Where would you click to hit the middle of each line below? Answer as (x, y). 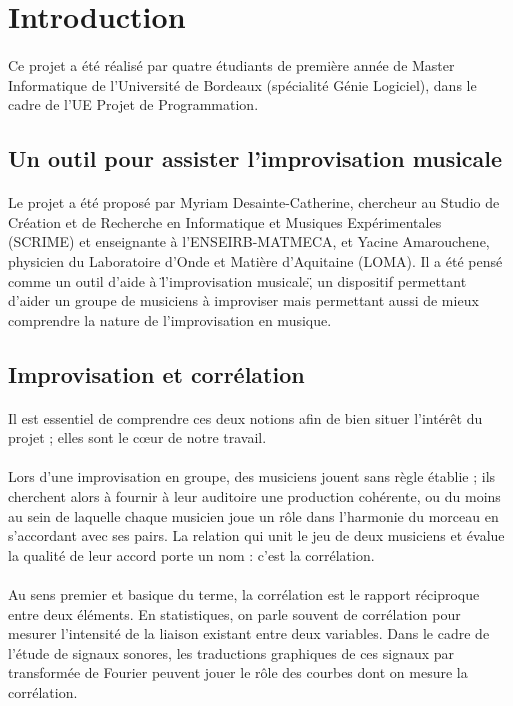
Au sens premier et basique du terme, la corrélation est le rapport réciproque (244, 594)
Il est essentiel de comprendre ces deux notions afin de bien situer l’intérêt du (245, 417)
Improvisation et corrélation (156, 373)
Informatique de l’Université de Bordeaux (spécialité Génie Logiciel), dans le (242, 84)
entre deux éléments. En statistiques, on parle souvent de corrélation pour (234, 613)
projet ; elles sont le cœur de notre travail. (137, 437)
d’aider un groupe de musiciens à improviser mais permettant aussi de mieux (243, 300)
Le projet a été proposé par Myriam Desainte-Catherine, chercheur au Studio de (254, 202)
